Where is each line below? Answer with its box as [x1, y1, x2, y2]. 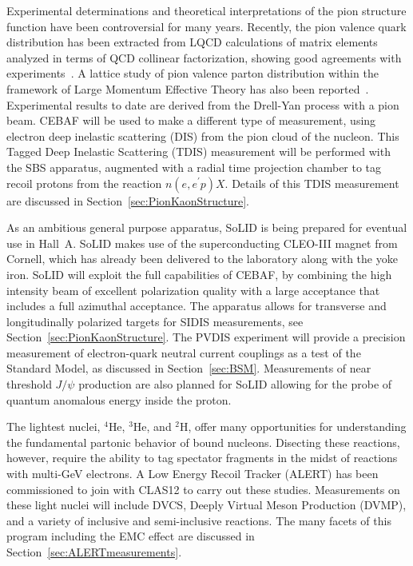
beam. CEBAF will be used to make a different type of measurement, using [6, 112, 376, 129]
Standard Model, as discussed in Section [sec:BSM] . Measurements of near [6, 360, 371, 377]
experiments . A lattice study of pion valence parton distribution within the [6, 65, 379, 82]
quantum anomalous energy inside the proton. [6, 391, 232, 408]
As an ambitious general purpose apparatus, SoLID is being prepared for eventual [6, 219, 407, 236]
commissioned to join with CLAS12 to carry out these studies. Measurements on [6, 480, 400, 497]
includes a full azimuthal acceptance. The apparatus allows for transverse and [6, 297, 387, 314]
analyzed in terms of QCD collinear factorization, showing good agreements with [6, 49, 402, 66]
